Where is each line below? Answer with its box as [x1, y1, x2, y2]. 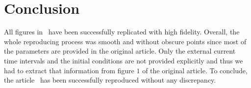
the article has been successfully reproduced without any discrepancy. [4, 75, 216, 85]
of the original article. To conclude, [142, 65, 248, 75]
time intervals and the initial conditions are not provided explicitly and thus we [4, 55, 243, 65]
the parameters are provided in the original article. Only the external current [4, 46, 236, 56]
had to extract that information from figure [4, 65, 134, 75]
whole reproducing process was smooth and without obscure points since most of [4, 36, 247, 46]
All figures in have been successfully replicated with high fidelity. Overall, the [4, 27, 240, 37]
